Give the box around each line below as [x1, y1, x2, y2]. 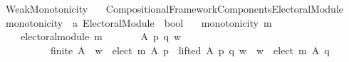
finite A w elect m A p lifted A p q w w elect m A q [50, 42, 330, 57]
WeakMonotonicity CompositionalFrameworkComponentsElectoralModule [5, 1, 343, 15]
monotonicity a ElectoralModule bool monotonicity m [5, 15, 272, 30]
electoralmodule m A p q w [20, 29, 182, 44]
